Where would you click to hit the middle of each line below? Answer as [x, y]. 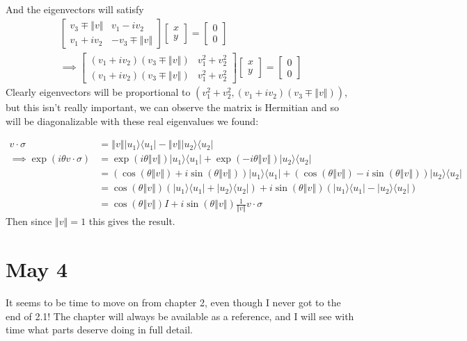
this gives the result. [132, 221]
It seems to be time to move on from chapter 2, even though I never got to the [173, 302]
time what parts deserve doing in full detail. [99, 330]
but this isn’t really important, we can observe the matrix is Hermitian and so [172, 107]
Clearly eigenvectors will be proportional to [98, 92]
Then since [29, 221]
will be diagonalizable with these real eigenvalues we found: [132, 120]
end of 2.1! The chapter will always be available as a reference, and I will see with [180, 316]
